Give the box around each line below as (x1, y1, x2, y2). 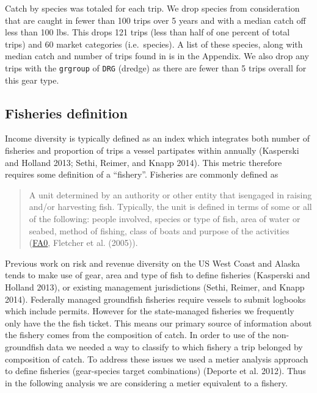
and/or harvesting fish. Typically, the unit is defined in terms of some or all (29, 200, 312, 213)
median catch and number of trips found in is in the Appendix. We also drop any (5, 49, 309, 62)
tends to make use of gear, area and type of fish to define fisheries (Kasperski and (5, 269, 310, 281)
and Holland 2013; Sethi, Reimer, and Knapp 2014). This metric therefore (5, 156, 282, 168)
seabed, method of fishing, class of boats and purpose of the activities (29, 224, 290, 237)
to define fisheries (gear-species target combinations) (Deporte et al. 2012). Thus (5, 364, 306, 377)
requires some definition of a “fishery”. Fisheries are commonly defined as (5, 168, 279, 181)
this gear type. (5, 73, 59, 86)
